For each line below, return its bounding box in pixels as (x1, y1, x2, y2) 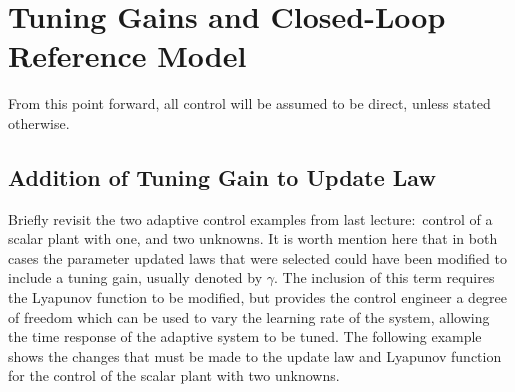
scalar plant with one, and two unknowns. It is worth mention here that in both (8, 228, 498, 249)
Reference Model (8, 35, 247, 76)
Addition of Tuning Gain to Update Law (8, 161, 436, 192)
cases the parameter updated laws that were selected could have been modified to (8, 247, 507, 268)
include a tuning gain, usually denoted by (8, 267, 263, 288)
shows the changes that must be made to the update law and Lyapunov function (8, 345, 502, 366)
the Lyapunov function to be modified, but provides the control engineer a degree (8, 287, 508, 308)
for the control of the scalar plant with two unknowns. (8, 365, 340, 386)
